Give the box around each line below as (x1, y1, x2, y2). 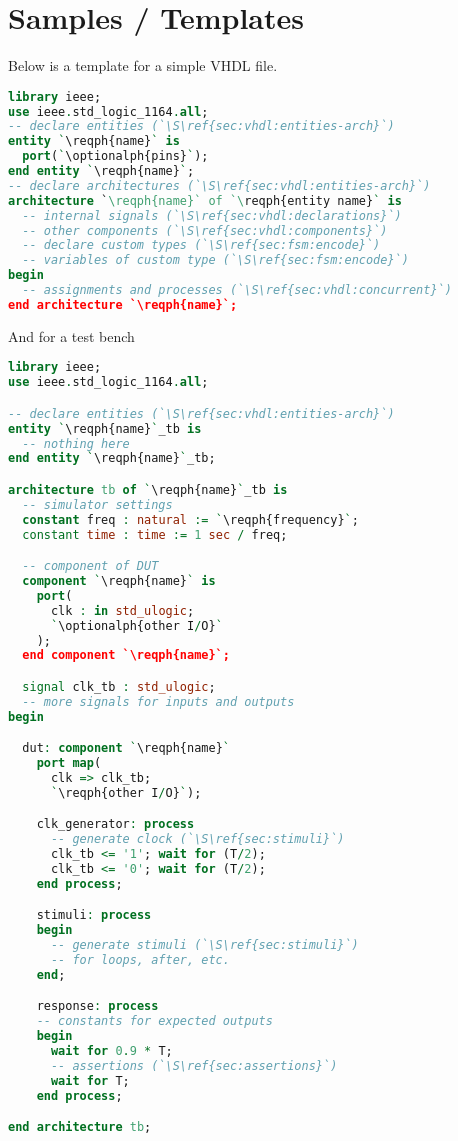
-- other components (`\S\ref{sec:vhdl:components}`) (22, 223, 388, 238)
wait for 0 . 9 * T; (50, 1044, 173, 1059)
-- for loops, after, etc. (50, 953, 230, 968)
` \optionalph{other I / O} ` (50, 618, 223, 633)
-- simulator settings (22, 497, 173, 512)
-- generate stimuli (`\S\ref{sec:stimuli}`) (50, 938, 359, 953)
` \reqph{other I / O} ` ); (50, 785, 202, 800)
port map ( (36, 756, 102, 771)
